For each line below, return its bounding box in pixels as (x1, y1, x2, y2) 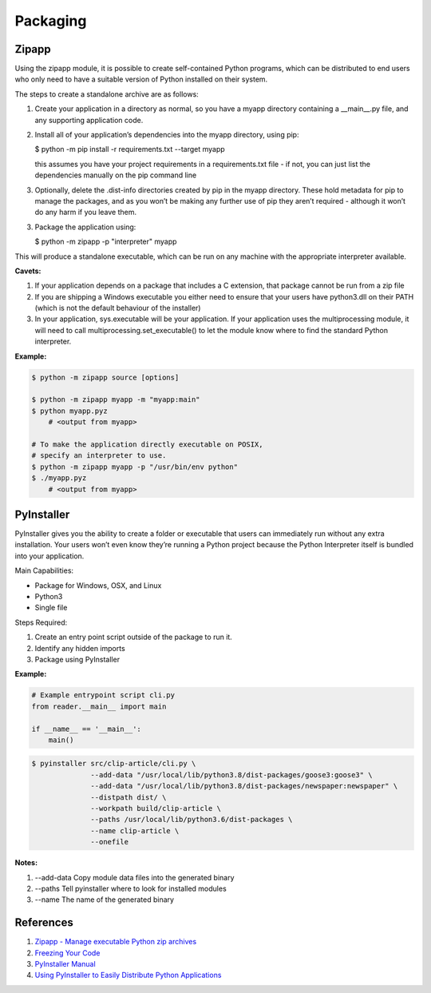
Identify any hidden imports (34, 643, 125, 653)
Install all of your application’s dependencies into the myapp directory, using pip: (34, 130, 299, 140)
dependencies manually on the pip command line (34, 170, 197, 180)
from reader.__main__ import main (31, 701, 167, 711)
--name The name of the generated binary (34, 895, 175, 904)
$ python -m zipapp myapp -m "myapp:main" (31, 395, 200, 404)
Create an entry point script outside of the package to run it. (34, 632, 233, 642)
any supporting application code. (34, 115, 144, 125)
